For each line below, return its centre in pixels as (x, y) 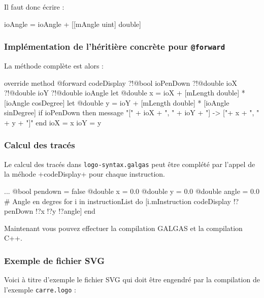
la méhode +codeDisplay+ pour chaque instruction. (85, 174)
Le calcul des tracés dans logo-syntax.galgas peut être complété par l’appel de (130, 164)
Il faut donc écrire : (34, 7)
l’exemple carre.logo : (40, 289)
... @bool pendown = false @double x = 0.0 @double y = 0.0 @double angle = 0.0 (132, 191)
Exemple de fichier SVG (55, 260)
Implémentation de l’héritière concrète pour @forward (115, 46)
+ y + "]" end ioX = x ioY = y (53, 122)
